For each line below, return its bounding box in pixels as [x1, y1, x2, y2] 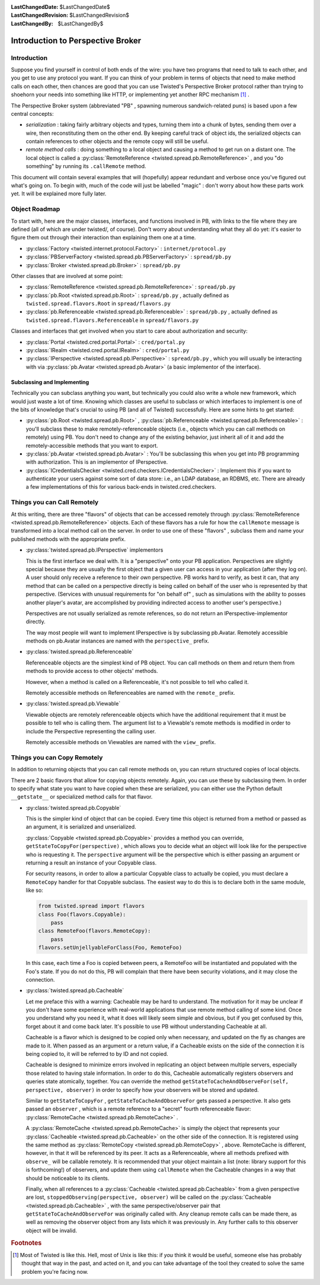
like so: [25, 887, 44, 894]
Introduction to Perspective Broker [11, 36, 142, 46]
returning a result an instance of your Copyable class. [25, 859, 157, 866]
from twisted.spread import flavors [38, 903, 145, 910]
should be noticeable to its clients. [25, 1175, 110, 1182]
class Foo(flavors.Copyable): [38, 911, 126, 917]
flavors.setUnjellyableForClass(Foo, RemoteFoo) [38, 944, 183, 951]
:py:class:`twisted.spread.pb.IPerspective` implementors [25, 546, 164, 553]
